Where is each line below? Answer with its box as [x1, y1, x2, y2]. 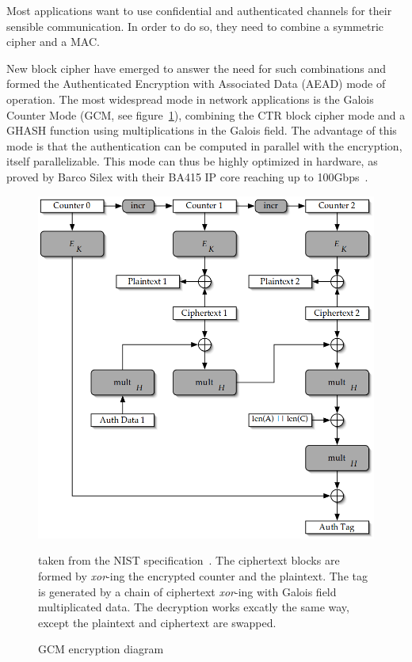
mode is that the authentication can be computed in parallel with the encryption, [6, 137, 402, 154]
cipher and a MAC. [6, 33, 100, 50]
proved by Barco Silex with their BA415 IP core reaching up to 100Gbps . [6, 168, 368, 185]
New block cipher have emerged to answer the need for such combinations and [6, 59, 387, 76]
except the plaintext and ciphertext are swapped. [38, 614, 277, 630]
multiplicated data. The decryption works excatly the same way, [38, 599, 349, 615]
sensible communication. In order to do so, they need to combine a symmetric [6, 17, 383, 34]
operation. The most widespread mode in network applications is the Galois [6, 90, 374, 107]
